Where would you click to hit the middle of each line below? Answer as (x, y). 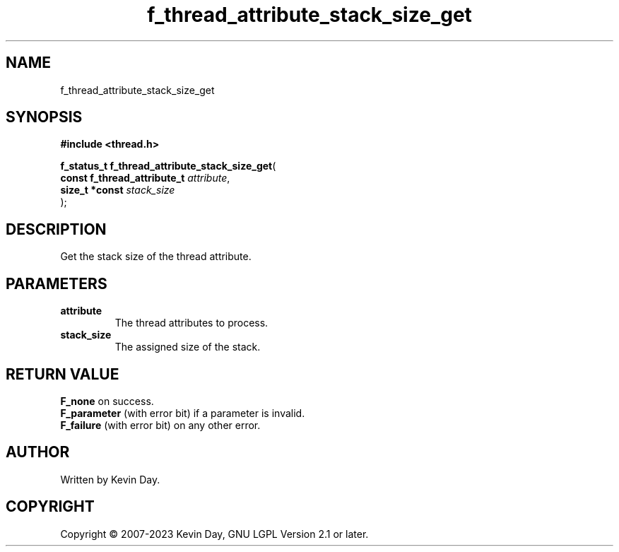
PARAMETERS (57, 283)
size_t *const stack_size (118, 190)
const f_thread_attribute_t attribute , (145, 178)
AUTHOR (38, 452)
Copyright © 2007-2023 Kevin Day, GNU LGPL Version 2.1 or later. (214, 534)
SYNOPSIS (44, 117)
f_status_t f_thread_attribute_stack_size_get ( (168, 166)
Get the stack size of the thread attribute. (156, 257)
